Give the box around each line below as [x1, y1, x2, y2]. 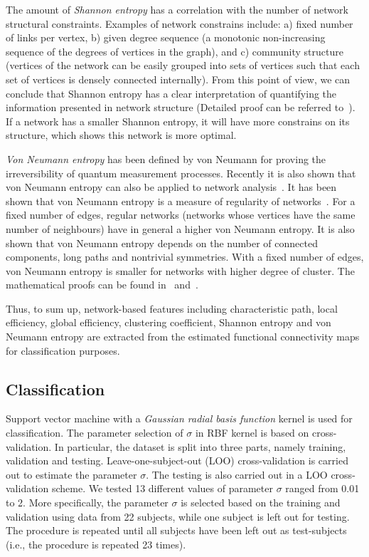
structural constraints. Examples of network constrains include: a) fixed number [6, 16, 353, 31]
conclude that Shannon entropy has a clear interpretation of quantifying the [6, 85, 337, 100]
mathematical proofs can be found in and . [6, 277, 198, 292]
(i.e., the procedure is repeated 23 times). [6, 536, 186, 551]
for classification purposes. [6, 343, 120, 358]
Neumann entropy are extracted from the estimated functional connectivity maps [6, 329, 360, 344]
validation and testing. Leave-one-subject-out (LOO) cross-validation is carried [6, 453, 348, 468]
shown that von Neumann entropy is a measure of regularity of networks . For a [6, 193, 355, 208]
